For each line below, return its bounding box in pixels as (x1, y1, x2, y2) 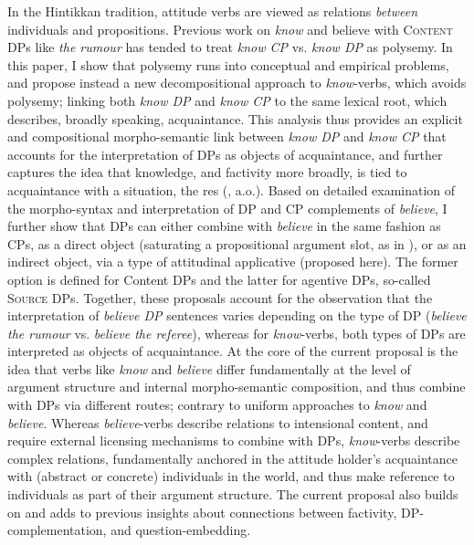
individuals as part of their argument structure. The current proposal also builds (7, 485, 458, 504)
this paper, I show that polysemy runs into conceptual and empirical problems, (7, 55, 449, 74)
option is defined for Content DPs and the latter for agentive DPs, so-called (7, 269, 431, 288)
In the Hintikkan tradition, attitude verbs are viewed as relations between (7, 2, 418, 20)
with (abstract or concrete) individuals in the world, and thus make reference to (7, 466, 455, 486)
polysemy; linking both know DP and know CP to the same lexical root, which (7, 90, 448, 110)
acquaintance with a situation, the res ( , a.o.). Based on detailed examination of (7, 180, 456, 199)
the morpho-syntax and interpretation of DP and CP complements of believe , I (7, 198, 448, 217)
